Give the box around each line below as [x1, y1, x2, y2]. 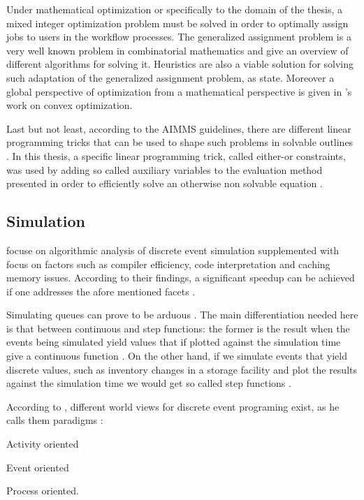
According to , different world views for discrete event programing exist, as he [6, 399, 340, 413]
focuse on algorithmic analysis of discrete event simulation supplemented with [6, 242, 340, 257]
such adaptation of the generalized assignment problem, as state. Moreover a [6, 70, 335, 84]
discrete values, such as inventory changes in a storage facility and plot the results [6, 362, 358, 376]
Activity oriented [6, 436, 79, 451]
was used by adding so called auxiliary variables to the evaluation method [6, 162, 323, 177]
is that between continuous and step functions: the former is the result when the [6, 321, 350, 335]
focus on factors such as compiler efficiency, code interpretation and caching [6, 256, 330, 271]
